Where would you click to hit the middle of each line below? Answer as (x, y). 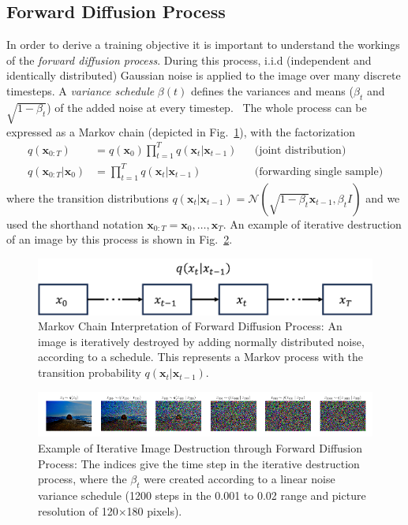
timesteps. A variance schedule (80, 90)
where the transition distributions (88, 197)
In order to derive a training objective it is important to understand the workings (203, 45)
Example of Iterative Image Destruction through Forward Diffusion (200, 447)
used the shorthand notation (75, 223)
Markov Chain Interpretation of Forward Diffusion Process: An (190, 326)
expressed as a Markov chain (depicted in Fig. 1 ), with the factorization (181, 131)
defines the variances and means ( (272, 90)
